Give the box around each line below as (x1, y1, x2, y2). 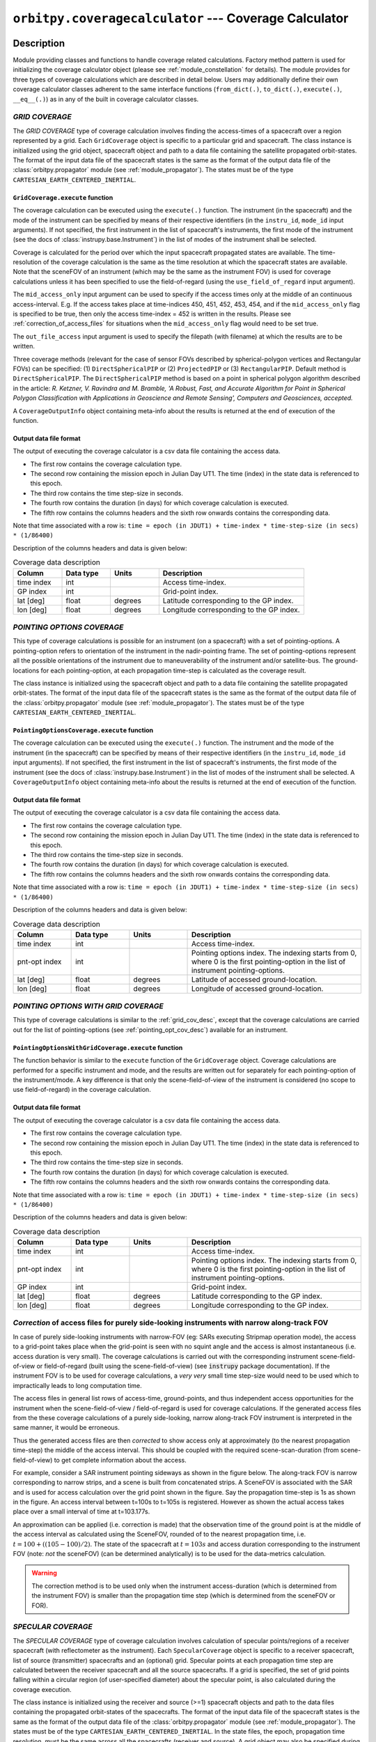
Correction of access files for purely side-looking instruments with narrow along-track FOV (13, 1318, 329, 1327)
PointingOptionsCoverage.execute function (13, 726, 154, 734)
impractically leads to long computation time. (13, 1381, 142, 1389)
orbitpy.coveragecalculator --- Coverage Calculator (13, 10, 349, 26)
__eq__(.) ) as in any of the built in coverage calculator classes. (13, 95, 199, 103)
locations (13, 666, 40, 675)
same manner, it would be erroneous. (13, 1424, 120, 1432)
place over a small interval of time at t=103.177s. (13, 1507, 150, 1516)
